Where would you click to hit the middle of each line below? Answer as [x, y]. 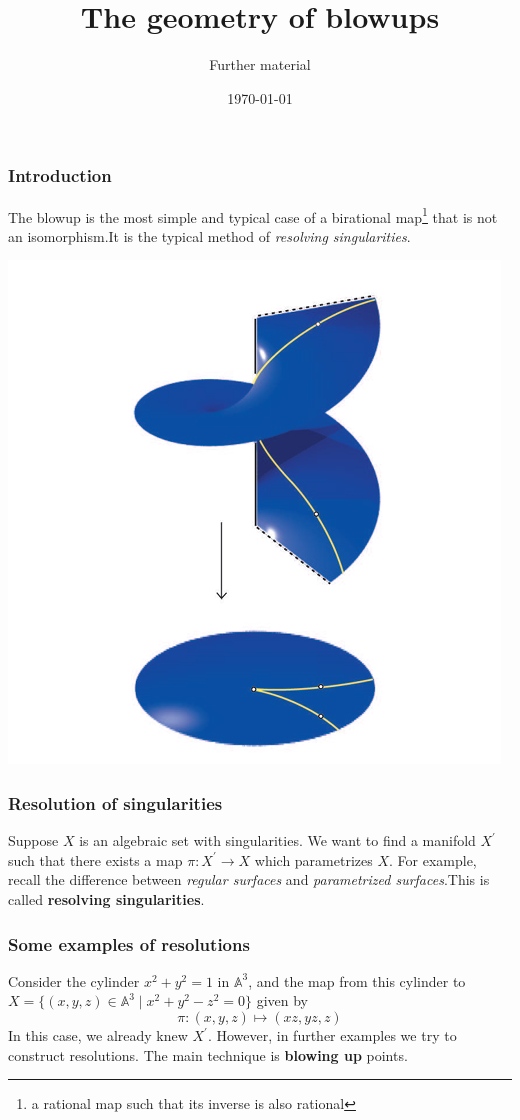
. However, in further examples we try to [332, 1035]
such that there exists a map [95, 859]
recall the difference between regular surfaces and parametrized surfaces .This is [249, 879]
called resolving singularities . [106, 899]
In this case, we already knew [98, 1035]
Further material [260, 64]
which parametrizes [313, 859]
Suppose [33, 840]
